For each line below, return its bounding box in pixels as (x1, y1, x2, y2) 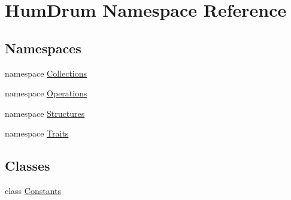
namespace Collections (5, 66, 87, 79)
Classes (5, 156, 50, 175)
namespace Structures (5, 107, 85, 119)
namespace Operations (5, 87, 87, 99)
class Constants (5, 184, 62, 197)
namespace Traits (5, 127, 69, 140)
